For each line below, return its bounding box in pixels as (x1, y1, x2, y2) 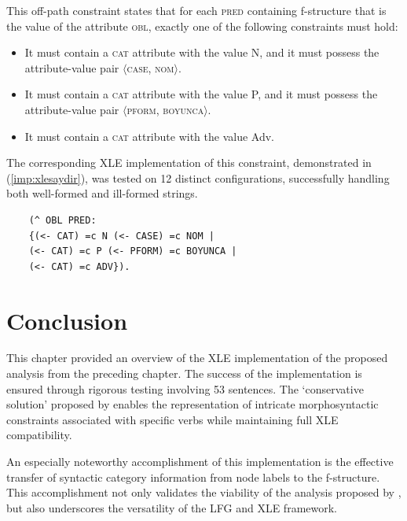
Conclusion (6, 304, 128, 336)
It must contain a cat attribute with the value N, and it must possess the (24, 44, 379, 61)
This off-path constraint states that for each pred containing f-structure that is (6, 2, 387, 18)
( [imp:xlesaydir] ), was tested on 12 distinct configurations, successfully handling (6, 169, 390, 186)
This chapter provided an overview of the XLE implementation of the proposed (6, 349, 388, 366)
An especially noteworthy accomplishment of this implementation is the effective (6, 453, 394, 469)
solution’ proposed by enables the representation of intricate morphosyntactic (6, 396, 379, 412)
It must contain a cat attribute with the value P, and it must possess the (24, 86, 378, 102)
